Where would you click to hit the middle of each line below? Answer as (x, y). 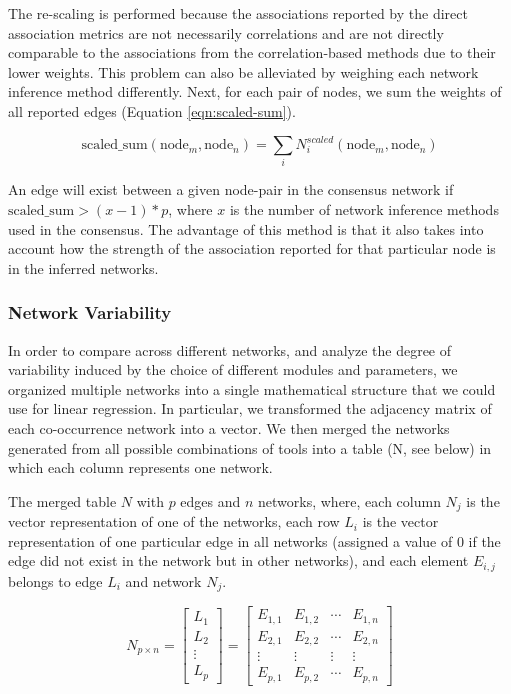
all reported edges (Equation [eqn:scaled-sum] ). (152, 110)
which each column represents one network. (140, 467)
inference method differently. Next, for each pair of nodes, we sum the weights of (255, 91)
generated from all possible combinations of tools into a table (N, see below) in (250, 447)
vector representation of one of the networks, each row (174, 521)
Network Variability (90, 312)
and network (163, 580)
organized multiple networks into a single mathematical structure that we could (252, 388)
